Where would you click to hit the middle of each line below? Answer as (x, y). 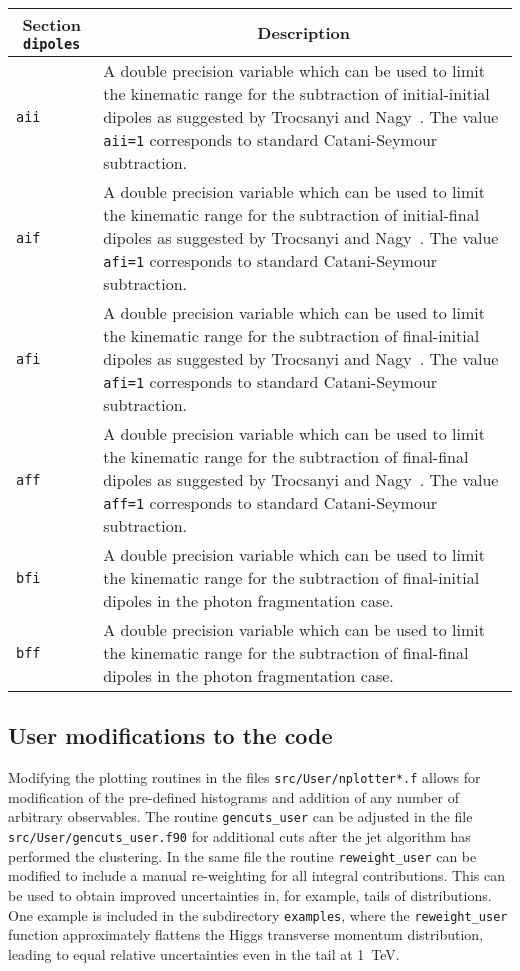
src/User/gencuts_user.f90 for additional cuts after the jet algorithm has (239, 836)
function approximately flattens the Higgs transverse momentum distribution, (246, 934)
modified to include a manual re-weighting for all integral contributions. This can (256, 875)
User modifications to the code (170, 735)
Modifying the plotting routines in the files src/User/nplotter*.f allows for (244, 777)
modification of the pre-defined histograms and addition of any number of (234, 796)
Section (51, 24)
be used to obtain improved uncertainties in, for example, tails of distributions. (250, 895)
